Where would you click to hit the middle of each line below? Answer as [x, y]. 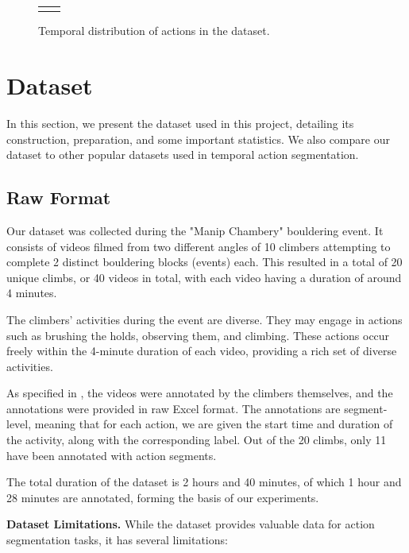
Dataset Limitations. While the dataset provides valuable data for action [191, 524]
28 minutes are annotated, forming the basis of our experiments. [163, 497]
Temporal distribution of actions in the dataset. [154, 31]
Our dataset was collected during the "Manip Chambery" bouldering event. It [195, 230]
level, [19, 424]
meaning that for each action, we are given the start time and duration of [214, 424]
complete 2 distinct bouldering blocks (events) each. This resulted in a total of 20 [204, 262]
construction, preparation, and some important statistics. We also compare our [198, 139]
